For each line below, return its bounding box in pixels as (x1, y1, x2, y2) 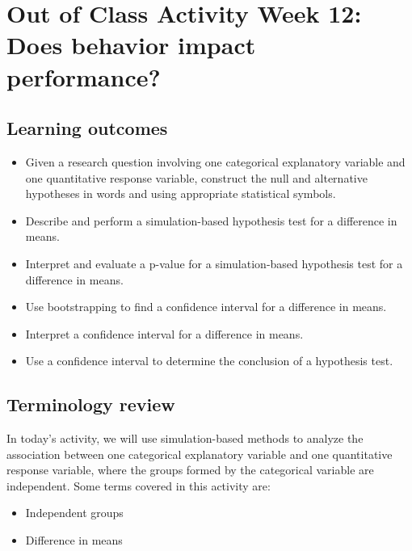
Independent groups (25, 504, 124, 521)
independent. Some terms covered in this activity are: (6, 477, 271, 494)
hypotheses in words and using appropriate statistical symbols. (25, 185, 336, 202)
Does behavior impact (6, 28, 256, 61)
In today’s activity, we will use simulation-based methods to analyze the (6, 430, 364, 447)
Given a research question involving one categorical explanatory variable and (25, 153, 406, 170)
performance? (6, 60, 161, 93)
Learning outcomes (6, 116, 168, 141)
